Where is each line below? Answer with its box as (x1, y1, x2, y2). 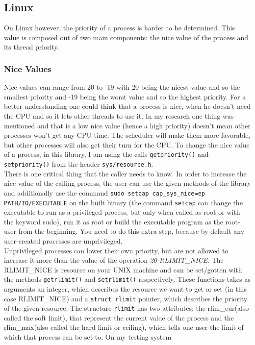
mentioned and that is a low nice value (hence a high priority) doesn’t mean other (4, 120, 251, 130)
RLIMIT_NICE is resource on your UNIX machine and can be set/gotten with (4, 264, 242, 274)
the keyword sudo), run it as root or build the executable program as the (4, 216, 223, 226)
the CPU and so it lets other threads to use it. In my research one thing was (4, 110, 234, 121)
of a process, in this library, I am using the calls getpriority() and (4, 149, 209, 159)
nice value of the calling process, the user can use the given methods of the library (4, 178, 251, 188)
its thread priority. (4, 42, 59, 52)
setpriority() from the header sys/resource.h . (4, 159, 153, 169)
